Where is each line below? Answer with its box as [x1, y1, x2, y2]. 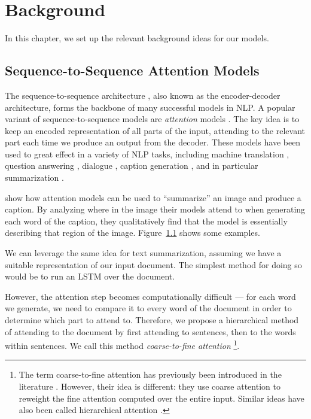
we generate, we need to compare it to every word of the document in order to [5, 302, 292, 314]
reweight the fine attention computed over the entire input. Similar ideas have [19, 391, 304, 404]
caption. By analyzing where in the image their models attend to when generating [5, 203, 306, 215]
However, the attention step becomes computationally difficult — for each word [5, 290, 296, 302]
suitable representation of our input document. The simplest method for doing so [5, 258, 302, 271]
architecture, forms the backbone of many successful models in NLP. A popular [5, 101, 295, 113]
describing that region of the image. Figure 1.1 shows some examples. [5, 226, 260, 239]
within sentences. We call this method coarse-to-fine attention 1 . [5, 338, 240, 351]
